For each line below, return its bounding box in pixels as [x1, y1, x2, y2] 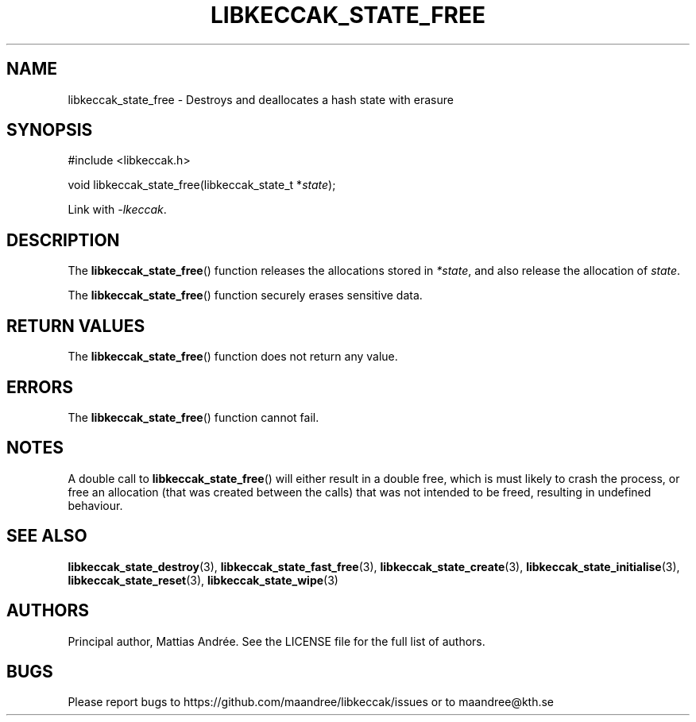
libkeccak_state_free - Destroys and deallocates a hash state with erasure [68, 92, 454, 106]
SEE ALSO [6, 526, 87, 546]
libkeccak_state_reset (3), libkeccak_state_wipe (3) [68, 573, 338, 587]
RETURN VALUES [6, 315, 145, 336]
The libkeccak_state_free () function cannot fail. [68, 410, 319, 424]
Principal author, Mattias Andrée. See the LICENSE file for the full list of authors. [68, 634, 485, 648]
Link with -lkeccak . [68, 203, 167, 217]
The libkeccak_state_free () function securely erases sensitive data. [68, 288, 423, 303]
